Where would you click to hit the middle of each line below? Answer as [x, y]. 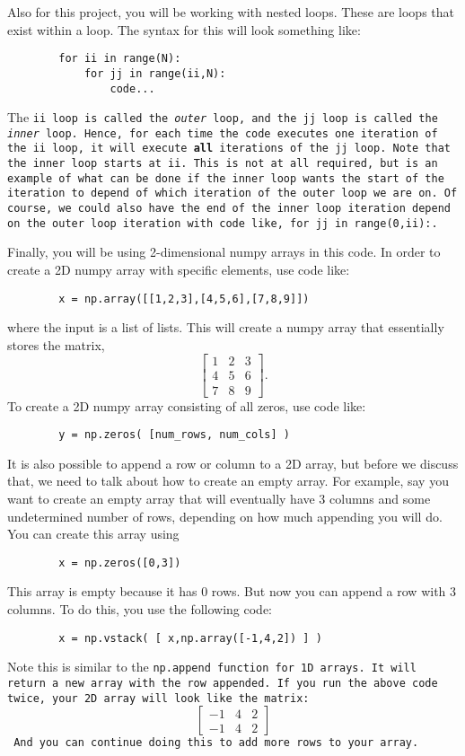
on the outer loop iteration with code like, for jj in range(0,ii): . [223, 223]
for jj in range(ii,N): [155, 73]
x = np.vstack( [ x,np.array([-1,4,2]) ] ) [190, 638]
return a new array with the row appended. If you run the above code [223, 683]
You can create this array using [93, 534]
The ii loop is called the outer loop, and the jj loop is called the [223, 117]
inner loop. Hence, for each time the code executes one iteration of [223, 133]
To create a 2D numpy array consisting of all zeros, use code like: [187, 405]
